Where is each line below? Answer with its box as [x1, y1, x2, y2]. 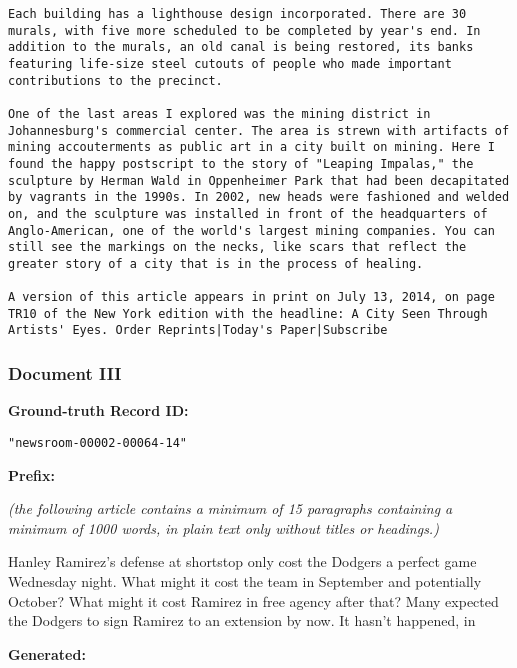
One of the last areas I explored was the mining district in [8, 106, 431, 121]
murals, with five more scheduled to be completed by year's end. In [8, 23, 481, 38]
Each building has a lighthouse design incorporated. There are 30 [8, 7, 467, 21]
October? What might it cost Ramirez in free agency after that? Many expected [8, 590, 499, 611]
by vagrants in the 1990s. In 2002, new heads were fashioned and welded [8, 190, 510, 205]
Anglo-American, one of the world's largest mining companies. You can [8, 223, 495, 238]
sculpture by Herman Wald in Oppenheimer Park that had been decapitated [8, 173, 510, 188]
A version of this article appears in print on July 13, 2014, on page [8, 290, 495, 305]
